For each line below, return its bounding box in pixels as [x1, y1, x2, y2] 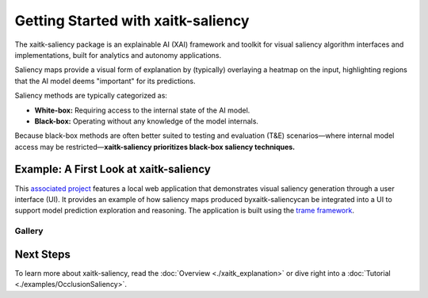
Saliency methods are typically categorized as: [14, 91, 168, 101]
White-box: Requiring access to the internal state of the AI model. [34, 105, 250, 115]
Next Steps [14, 247, 71, 261]
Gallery [14, 226, 44, 237]
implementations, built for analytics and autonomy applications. [14, 50, 222, 59]
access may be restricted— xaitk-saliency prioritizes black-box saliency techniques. [14, 142, 296, 151]
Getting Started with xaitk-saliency [14, 12, 250, 29]
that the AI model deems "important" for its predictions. [14, 76, 196, 86]
